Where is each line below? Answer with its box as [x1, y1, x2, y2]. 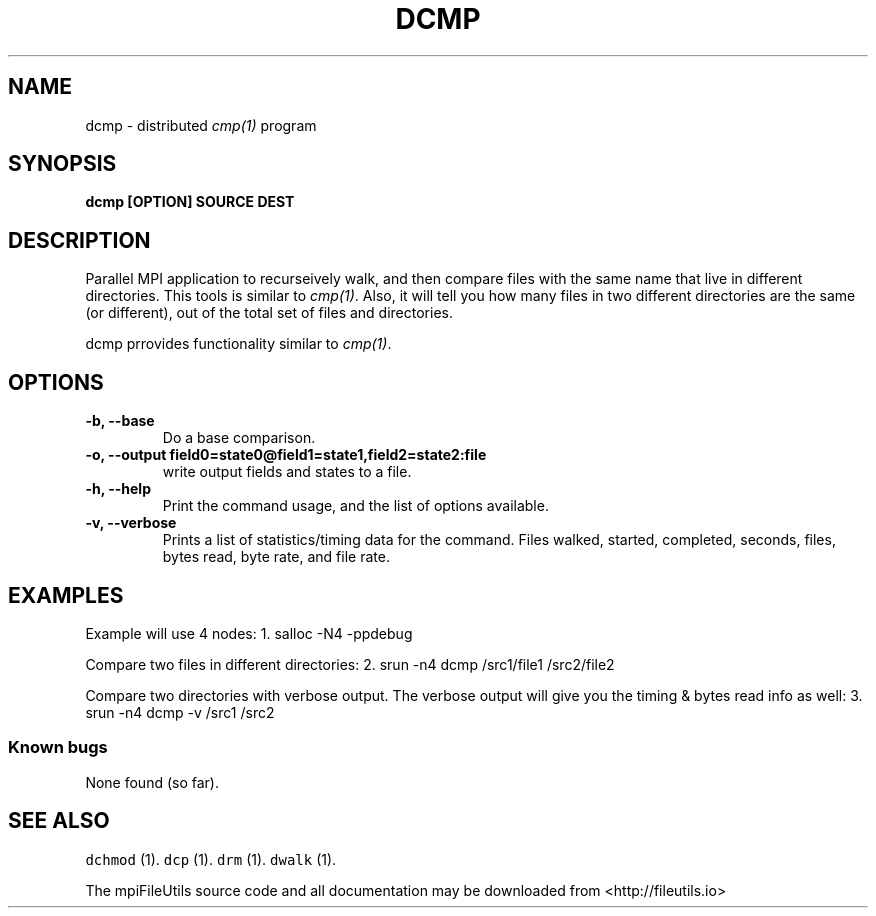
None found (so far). [85, 773, 219, 791]
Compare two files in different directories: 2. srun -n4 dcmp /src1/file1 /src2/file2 [85, 655, 615, 673]
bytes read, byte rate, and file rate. [162, 548, 390, 566]
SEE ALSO [8, 808, 110, 834]
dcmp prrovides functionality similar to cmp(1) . [85, 335, 392, 353]
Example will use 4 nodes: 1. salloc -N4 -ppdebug [85, 624, 413, 642]
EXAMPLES [8, 582, 124, 608]
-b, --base [85, 412, 155, 430]
